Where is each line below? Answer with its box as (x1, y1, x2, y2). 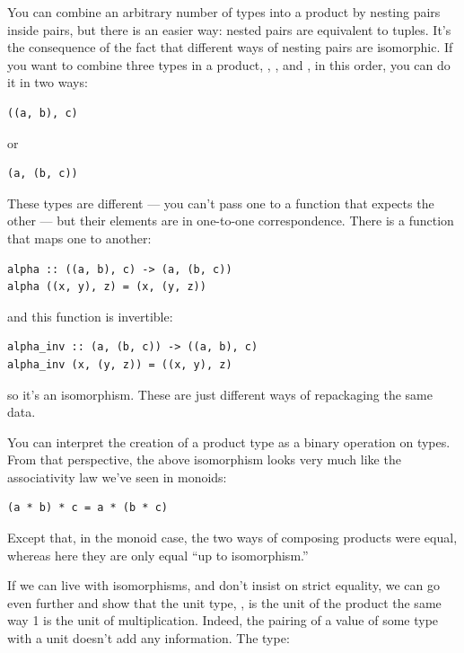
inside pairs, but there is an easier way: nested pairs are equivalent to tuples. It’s (7, 20, 451, 39)
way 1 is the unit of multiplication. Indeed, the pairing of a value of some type (7, 611, 439, 630)
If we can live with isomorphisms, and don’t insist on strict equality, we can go (7, 576, 440, 595)
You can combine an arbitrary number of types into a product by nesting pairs (7, 3, 441, 21)
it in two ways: (7, 73, 88, 92)
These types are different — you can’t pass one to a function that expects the (7, 193, 434, 212)
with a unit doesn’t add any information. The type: (7, 629, 290, 648)
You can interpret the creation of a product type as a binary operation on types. (7, 432, 451, 451)
